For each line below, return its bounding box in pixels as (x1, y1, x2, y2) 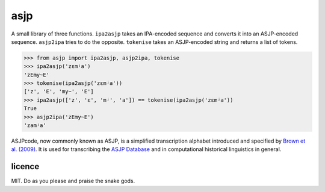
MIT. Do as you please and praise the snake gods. (11, 178, 135, 185)
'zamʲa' (23, 122, 46, 129)
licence (11, 161, 40, 172)
